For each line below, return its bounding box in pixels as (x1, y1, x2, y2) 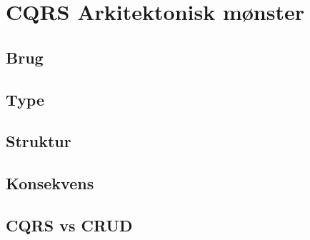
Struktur (6, 130, 71, 152)
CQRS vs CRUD (6, 214, 133, 236)
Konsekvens (6, 172, 94, 194)
